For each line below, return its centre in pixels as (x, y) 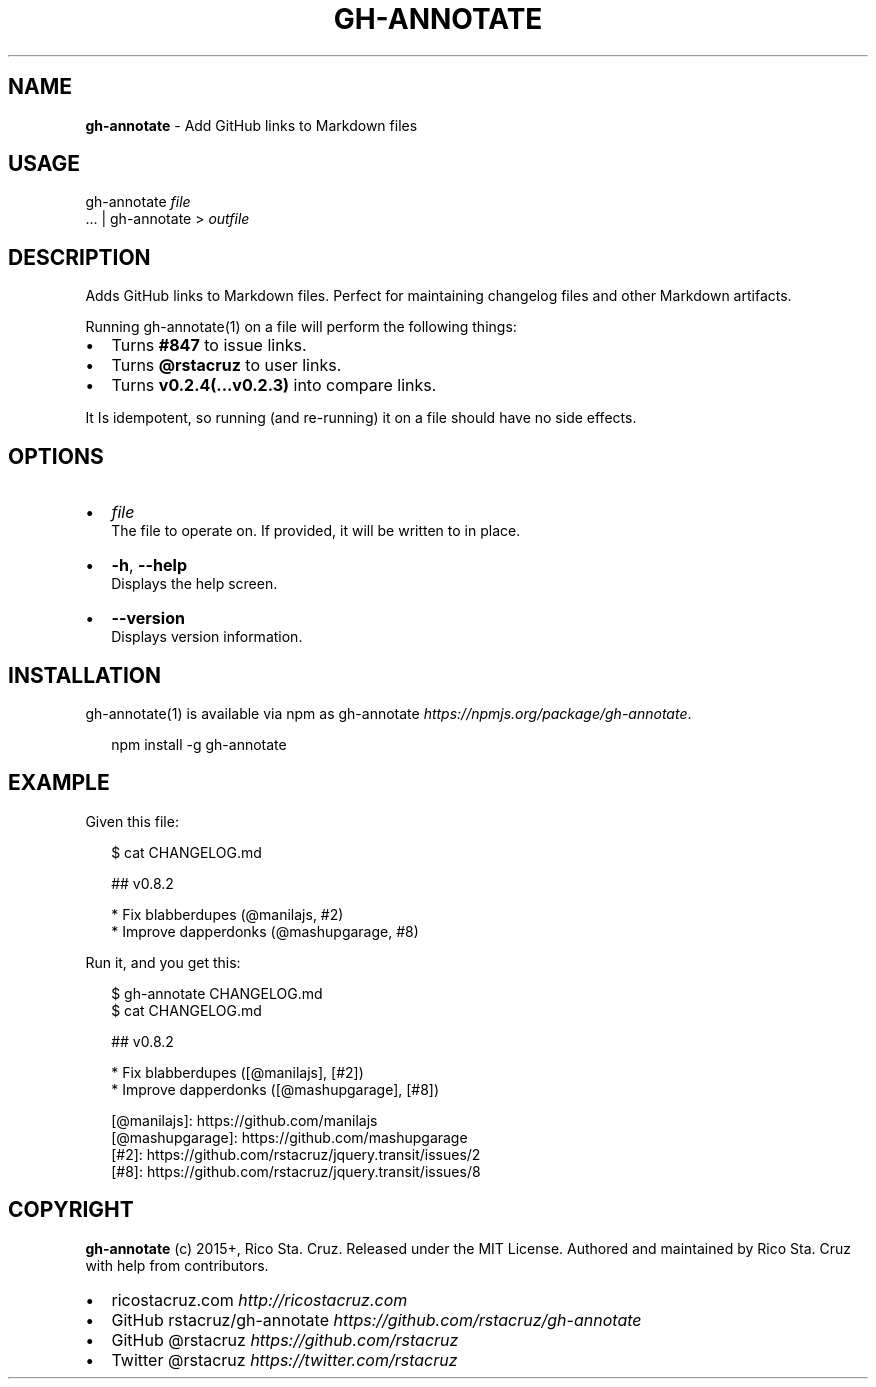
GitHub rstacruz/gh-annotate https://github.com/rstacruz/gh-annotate (376, 1319)
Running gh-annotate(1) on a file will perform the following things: (301, 327)
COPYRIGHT (71, 1210)
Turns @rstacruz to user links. (226, 365)
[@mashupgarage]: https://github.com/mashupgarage (289, 1137)
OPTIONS (56, 456)
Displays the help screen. (194, 584)
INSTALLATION (84, 675)
